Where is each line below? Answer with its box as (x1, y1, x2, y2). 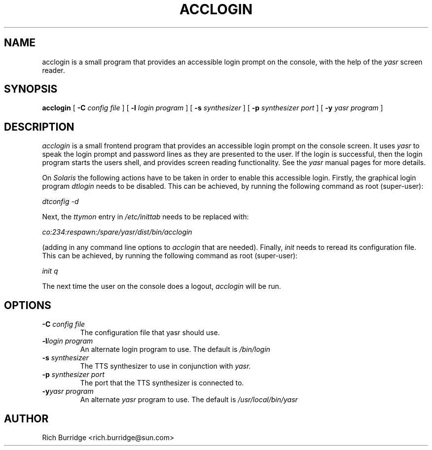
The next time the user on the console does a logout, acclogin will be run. (42, 282, 281, 291)
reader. (42, 66, 65, 74)
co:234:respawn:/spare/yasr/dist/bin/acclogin (42, 228, 192, 237)
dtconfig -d (42, 197, 79, 206)
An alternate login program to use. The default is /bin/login (80, 345, 270, 354)
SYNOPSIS (4, 83, 58, 96)
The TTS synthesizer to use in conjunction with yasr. (80, 362, 251, 371)
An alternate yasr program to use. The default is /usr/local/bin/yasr (80, 395, 298, 404)
